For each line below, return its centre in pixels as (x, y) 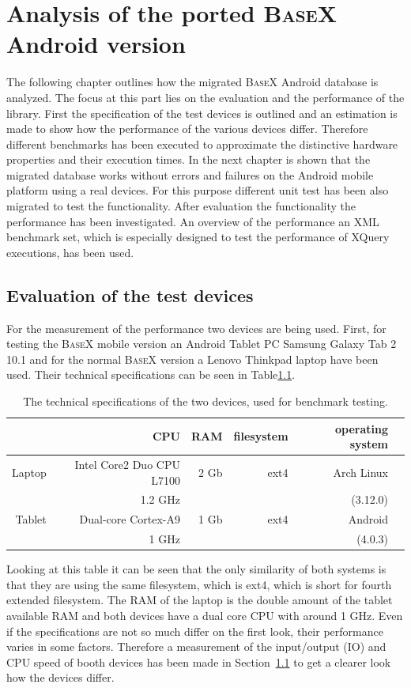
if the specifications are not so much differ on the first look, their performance (195, 631)
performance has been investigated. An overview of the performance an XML (193, 221)
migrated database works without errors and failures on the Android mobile (190, 174)
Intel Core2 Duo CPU (127, 465)
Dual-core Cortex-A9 (130, 519)
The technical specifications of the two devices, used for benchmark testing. (205, 401)
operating (361, 428)
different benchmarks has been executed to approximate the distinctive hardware (202, 144)
